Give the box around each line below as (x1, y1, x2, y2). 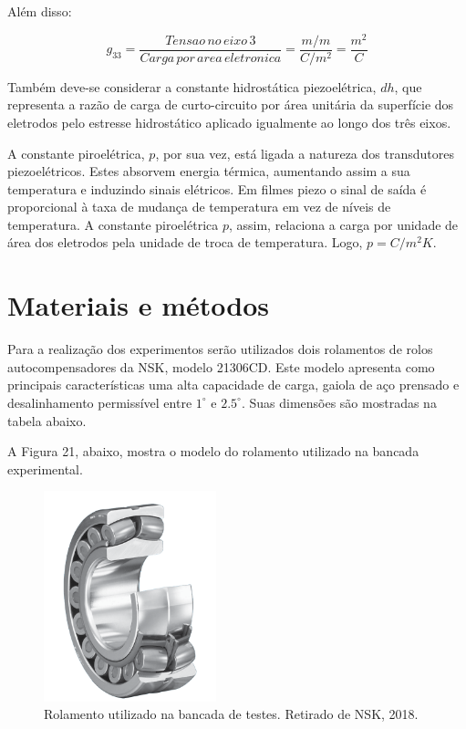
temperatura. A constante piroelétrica (7, 214, 219, 234)
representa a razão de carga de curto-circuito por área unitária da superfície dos (7, 95, 454, 114)
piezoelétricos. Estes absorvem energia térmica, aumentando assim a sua (7, 161, 410, 181)
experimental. (7, 459, 83, 478)
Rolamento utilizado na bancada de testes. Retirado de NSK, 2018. (44, 704, 419, 724)
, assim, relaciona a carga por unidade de (228, 214, 459, 234)
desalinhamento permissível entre (7, 392, 192, 411)
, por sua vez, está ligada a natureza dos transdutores (155, 143, 454, 162)
